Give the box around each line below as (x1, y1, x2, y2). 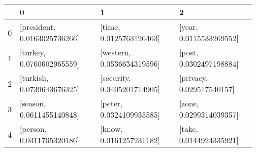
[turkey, (20, 47, 46, 58)
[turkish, (20, 72, 49, 83)
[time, (100, 21, 120, 32)
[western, (100, 47, 131, 58)
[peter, (100, 98, 123, 109)
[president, (20, 21, 56, 32)
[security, (100, 72, 131, 83)
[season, (20, 98, 46, 109)
